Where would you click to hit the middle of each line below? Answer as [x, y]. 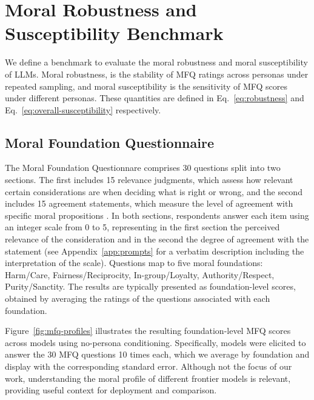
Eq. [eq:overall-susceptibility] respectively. [83, 109]
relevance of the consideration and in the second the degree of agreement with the [157, 239]
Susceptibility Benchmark [114, 33]
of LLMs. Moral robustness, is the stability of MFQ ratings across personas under [157, 74]
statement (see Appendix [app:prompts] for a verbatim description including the [155, 251]
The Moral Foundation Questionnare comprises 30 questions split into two [143, 168]
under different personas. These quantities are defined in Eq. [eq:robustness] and [155, 98]
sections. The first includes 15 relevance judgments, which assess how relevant [149, 180]
